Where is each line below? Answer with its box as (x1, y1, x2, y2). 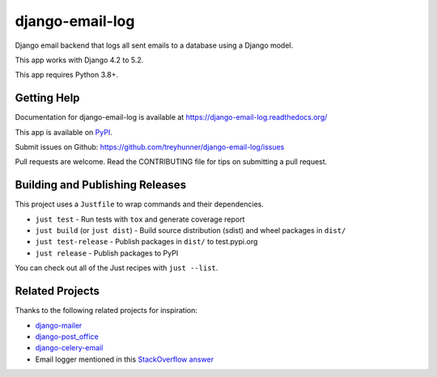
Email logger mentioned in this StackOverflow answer (35, 354, 214, 364)
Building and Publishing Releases (15, 178, 186, 192)
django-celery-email (35, 343, 104, 353)
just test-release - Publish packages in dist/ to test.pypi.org (35, 237, 258, 247)
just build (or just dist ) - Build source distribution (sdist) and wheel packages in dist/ (35, 226, 346, 235)
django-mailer (35, 320, 83, 330)
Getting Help (15, 91, 80, 105)
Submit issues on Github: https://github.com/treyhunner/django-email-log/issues (15, 142, 285, 152)
